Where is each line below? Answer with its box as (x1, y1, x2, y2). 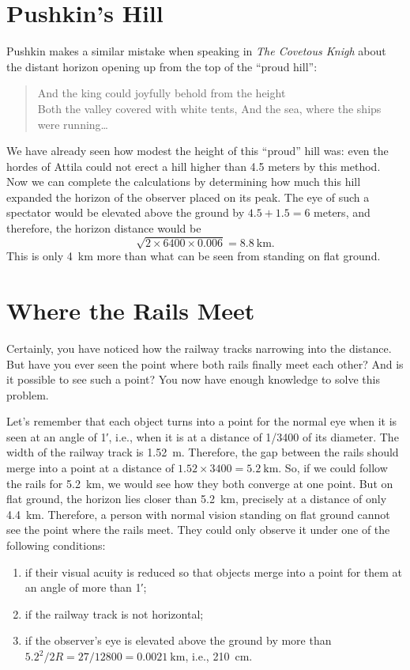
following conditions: (6, 537, 106, 554)
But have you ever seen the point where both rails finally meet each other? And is (6, 355, 404, 372)
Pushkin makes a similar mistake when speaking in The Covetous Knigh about (6, 43, 386, 59)
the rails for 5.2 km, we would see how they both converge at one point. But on (6, 475, 393, 491)
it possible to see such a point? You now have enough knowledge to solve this (6, 371, 380, 388)
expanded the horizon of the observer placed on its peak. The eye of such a (6, 188, 370, 205)
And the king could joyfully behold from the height (37, 85, 286, 101)
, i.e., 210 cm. (185, 648, 253, 664)
